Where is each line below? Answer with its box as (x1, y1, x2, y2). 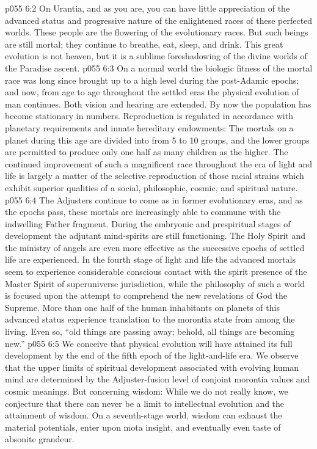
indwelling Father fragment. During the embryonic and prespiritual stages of (5, 217, 291, 230)
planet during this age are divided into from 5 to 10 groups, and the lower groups (5, 133, 310, 146)
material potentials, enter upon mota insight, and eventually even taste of (5, 420, 281, 433)
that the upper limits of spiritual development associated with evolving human (5, 360, 299, 373)
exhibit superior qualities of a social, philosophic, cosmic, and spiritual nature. (5, 181, 298, 194)
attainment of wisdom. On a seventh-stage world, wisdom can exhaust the (5, 409, 282, 422)
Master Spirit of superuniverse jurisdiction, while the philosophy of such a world (5, 277, 305, 290)
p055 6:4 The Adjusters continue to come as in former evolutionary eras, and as (5, 193, 303, 206)
